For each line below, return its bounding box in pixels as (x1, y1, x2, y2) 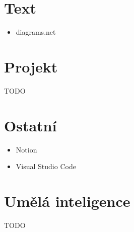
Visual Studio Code (16, 161, 76, 172)
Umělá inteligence (4, 190, 130, 211)
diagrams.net (16, 27, 56, 37)
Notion (16, 144, 37, 154)
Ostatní (4, 115, 57, 135)
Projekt (4, 56, 58, 76)
